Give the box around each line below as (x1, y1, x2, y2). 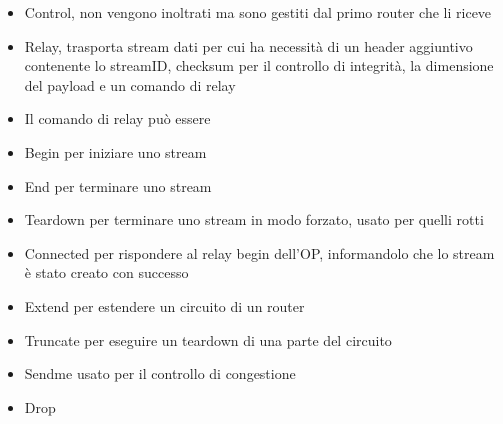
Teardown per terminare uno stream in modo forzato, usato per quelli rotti (24, 209, 484, 230)
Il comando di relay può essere (24, 108, 211, 129)
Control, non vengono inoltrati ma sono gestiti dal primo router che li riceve (24, 2, 492, 22)
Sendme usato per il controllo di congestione (24, 363, 296, 384)
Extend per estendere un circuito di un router (24, 295, 305, 316)
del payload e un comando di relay (24, 74, 236, 95)
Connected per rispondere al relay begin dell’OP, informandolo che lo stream (24, 242, 495, 263)
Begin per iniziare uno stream (24, 141, 207, 162)
